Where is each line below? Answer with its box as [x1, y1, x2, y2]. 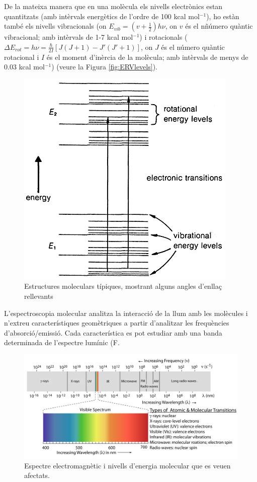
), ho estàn [206, 11, 239, 21]
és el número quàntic [161, 41, 225, 52]
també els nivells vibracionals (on [4, 21, 107, 31]
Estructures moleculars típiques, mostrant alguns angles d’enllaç [24, 281, 222, 291]
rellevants [24, 290, 53, 301]
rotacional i [4, 51, 39, 62]
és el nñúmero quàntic [185, 21, 253, 31]
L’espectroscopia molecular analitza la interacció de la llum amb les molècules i [4, 307, 248, 318]
